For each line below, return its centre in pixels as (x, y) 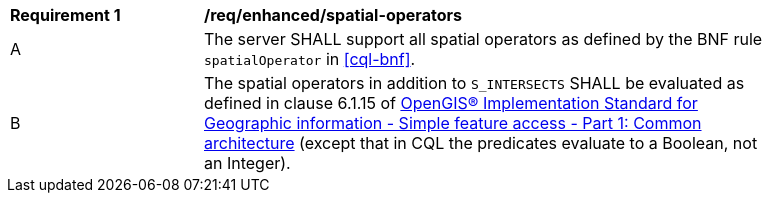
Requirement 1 (65, 15)
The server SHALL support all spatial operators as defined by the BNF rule (483, 39)
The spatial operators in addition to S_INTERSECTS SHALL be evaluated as (474, 83)
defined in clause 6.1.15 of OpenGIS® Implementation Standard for (451, 103)
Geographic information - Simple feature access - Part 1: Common (453, 123)
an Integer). (247, 163)
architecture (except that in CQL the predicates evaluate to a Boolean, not (481, 143)
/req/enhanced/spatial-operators (333, 15)
